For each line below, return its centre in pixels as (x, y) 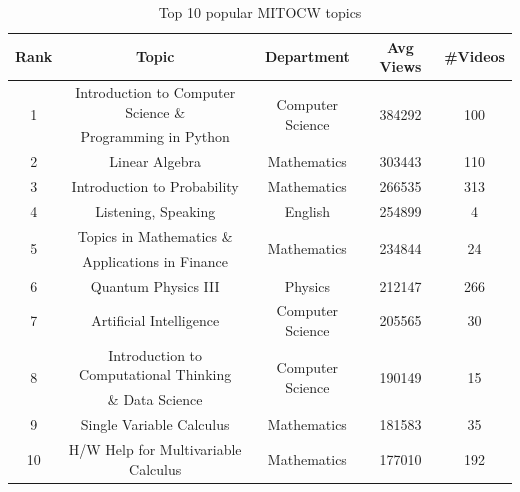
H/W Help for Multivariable (155, 448)
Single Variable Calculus (155, 424)
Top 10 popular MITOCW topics (260, 12)
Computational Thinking (155, 374)
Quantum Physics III (155, 285)
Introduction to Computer (155, 92)
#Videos (474, 56)
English (307, 211)
